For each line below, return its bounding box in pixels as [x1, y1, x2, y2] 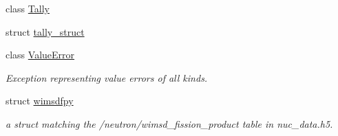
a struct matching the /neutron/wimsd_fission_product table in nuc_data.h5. [6, 116, 333, 131]
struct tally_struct [6, 24, 85, 38]
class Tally [6, 1, 50, 15]
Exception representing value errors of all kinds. [6, 70, 208, 84]
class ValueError [6, 47, 75, 62]
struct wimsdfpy [6, 93, 74, 108]
